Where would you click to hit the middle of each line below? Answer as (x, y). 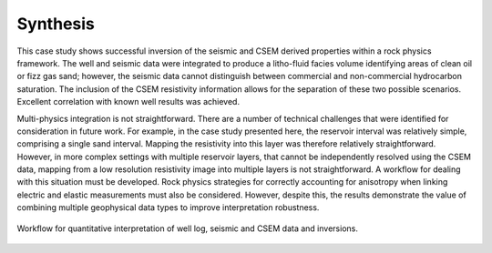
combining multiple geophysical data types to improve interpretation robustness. (168, 207)
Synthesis (56, 24)
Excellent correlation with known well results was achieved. (128, 102)
